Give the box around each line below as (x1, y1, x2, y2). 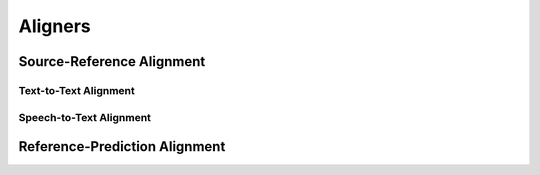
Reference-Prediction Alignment (18, 138, 226, 155)
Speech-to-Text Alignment (18, 110, 152, 124)
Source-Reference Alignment (18, 53, 206, 70)
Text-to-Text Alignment (18, 83, 135, 97)
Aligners (18, 15, 91, 37)
